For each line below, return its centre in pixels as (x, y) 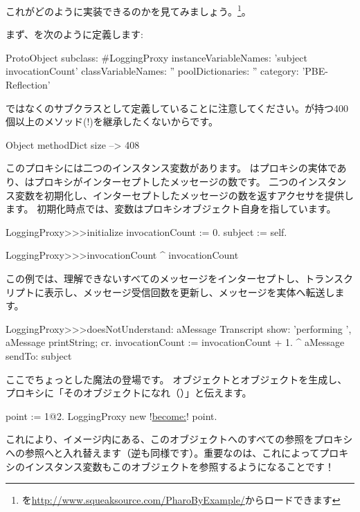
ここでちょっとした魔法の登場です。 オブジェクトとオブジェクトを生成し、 (177, 379)
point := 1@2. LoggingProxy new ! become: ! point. (111, 415)
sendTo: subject (39, 355)
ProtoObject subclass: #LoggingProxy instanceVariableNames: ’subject (156, 57)
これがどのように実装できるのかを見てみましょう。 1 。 (128, 10)
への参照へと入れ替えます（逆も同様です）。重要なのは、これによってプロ (172, 452)
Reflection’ (28, 85)
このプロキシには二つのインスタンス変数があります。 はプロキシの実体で (171, 168)
